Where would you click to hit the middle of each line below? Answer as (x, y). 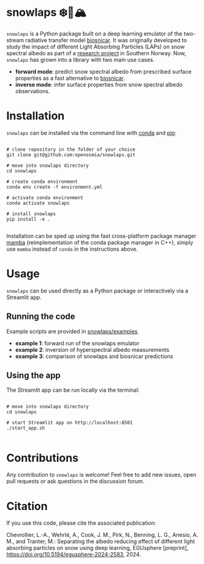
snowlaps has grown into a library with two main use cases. (81, 59)
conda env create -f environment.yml (55, 187)
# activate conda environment (45, 197)
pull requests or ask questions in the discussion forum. (75, 481)
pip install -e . (28, 219)
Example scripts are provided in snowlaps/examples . (73, 331)
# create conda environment (42, 181)
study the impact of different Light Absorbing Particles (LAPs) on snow (96, 47)
